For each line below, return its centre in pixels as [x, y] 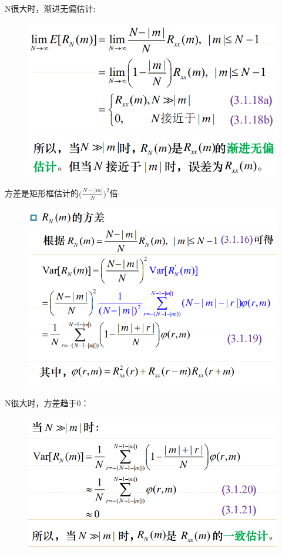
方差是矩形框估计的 [42, 193]
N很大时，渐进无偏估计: [50, 8]
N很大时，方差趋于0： [47, 403]
